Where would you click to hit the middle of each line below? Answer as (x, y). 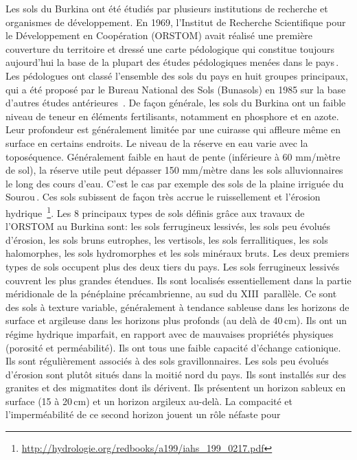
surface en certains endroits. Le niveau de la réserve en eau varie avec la (157, 142)
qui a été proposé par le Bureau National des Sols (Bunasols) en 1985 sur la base (176, 89)
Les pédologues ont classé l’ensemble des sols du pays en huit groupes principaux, (177, 75)
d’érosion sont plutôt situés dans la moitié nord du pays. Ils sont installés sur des (176, 374)
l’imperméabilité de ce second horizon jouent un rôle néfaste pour (143, 414)
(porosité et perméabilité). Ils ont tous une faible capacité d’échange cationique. (173, 347)
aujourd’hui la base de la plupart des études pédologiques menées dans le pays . (172, 62)
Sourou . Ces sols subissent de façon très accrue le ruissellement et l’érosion (163, 197)
